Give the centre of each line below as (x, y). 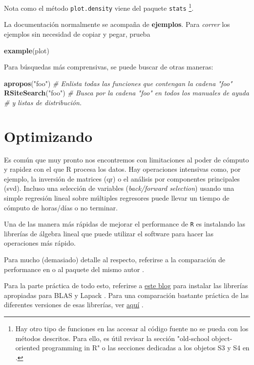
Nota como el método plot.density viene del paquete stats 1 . (99, 7)
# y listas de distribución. (43, 102)
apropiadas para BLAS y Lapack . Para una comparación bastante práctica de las (126, 295)
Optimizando (48, 136)
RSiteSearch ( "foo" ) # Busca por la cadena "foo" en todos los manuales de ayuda (127, 93)
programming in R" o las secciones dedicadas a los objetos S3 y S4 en (146, 348)
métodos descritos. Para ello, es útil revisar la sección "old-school (112, 338)
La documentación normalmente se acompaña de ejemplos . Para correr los (117, 24)
